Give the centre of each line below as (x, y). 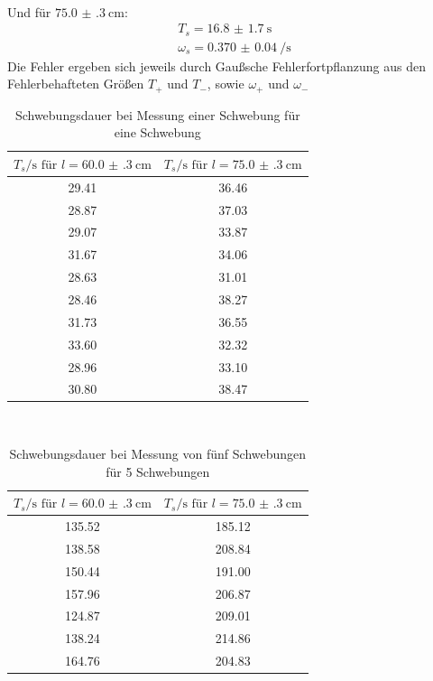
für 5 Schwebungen (158, 471)
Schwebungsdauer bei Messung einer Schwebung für (157, 114)
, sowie (226, 84)
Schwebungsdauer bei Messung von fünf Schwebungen (158, 454)
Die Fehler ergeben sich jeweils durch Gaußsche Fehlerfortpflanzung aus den (216, 65)
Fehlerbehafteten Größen (76, 84)
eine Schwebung (157, 132)
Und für (29, 11)
